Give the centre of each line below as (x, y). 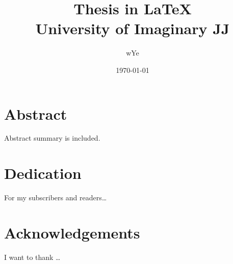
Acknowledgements (72, 232)
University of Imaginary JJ (133, 28)
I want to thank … (32, 257)
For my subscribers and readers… (56, 197)
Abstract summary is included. (52, 138)
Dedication (43, 173)
